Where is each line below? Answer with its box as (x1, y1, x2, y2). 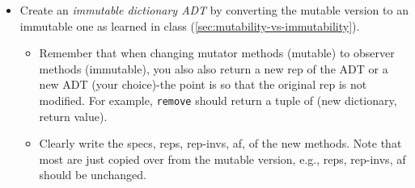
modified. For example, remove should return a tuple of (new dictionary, (39, 91, 397, 108)
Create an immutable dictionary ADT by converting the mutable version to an (19, 2, 409, 18)
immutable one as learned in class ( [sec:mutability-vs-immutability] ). (19, 17, 360, 34)
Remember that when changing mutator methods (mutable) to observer (39, 44, 395, 61)
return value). (39, 107, 108, 124)
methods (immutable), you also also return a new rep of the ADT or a (39, 60, 388, 77)
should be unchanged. (39, 166, 146, 183)
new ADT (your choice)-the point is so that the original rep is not (39, 76, 367, 93)
